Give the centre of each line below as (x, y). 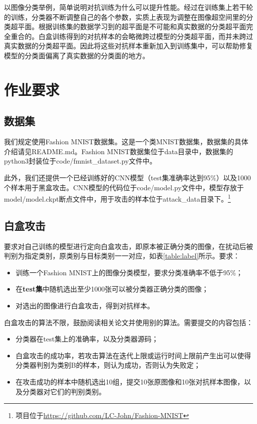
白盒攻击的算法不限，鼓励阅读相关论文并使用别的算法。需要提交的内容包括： (128, 322)
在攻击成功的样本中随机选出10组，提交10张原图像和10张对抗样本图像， (130, 381)
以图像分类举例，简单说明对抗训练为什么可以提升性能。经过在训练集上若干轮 (128, 7)
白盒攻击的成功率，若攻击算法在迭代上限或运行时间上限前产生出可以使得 (133, 355)
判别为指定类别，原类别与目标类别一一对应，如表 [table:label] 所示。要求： (122, 256)
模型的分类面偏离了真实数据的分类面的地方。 (77, 55)
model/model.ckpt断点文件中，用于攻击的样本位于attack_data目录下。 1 (117, 198)
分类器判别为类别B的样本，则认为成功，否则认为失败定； (108, 365)
